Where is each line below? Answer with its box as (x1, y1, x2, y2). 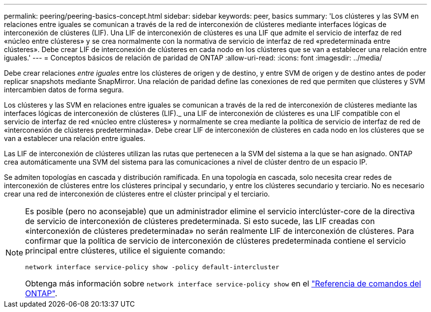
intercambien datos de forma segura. (4, 85, 124, 94)
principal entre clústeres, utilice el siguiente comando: (25, 246, 225, 255)
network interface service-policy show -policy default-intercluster (25, 263, 279, 271)
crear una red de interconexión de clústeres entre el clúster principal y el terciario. (4, 190, 270, 198)
